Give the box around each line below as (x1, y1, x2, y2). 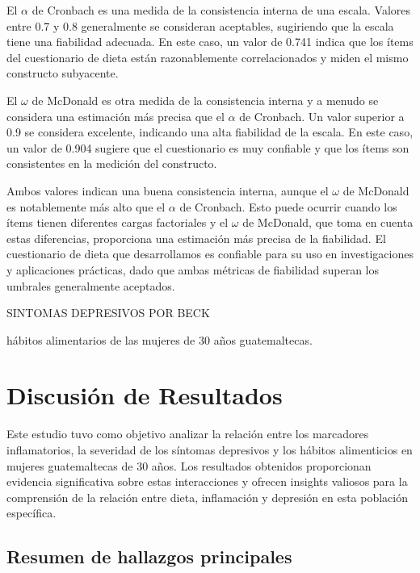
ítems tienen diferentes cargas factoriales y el (6, 214, 229, 231)
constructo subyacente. (6, 65, 119, 82)
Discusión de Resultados (6, 379, 283, 412)
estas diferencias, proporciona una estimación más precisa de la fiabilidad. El (6, 229, 386, 246)
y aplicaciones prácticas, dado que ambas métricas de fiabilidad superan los (6, 261, 380, 278)
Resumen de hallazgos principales (6, 544, 292, 569)
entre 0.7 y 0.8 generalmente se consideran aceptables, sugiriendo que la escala (6, 17, 394, 34)
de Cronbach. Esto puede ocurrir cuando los (179, 198, 397, 215)
